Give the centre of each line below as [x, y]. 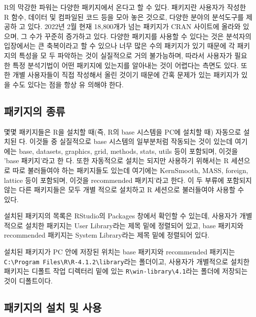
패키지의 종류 [35, 111]
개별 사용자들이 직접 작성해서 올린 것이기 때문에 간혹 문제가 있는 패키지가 [126, 75]
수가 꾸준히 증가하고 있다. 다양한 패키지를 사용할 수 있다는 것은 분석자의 [140, 36]
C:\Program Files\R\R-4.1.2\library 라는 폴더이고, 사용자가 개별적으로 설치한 [127, 261]
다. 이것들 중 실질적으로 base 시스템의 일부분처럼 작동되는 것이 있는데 [126, 141]
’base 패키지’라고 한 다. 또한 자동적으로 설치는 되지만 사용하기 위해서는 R [116, 160]
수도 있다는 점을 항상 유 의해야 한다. [68, 84]
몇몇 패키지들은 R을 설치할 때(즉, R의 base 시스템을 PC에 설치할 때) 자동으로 [123, 131]
